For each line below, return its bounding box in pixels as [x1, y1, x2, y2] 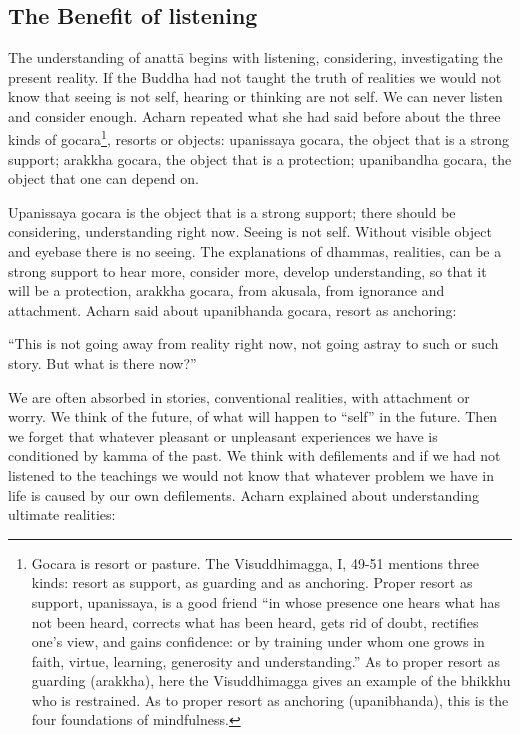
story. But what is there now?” [8, 352, 197, 373]
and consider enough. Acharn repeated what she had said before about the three [8, 105, 501, 126]
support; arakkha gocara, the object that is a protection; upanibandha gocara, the [8, 148, 512, 169]
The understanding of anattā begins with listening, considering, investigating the [8, 47, 503, 67]
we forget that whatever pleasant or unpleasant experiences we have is [8, 425, 438, 446]
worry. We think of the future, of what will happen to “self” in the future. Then [8, 406, 498, 427]
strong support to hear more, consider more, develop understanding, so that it [8, 260, 487, 281]
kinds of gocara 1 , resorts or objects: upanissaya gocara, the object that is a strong [8, 126, 509, 150]
